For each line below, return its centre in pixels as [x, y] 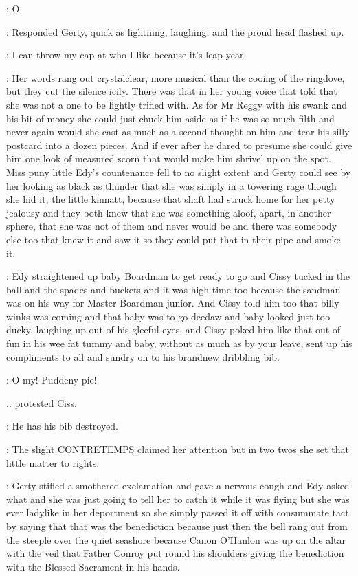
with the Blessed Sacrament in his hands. [93, 566]
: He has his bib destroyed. [62, 426]
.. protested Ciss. [42, 402]
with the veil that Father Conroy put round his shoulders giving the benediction [175, 553]
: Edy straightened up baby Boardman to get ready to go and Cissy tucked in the [178, 276]
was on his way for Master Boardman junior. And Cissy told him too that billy [173, 303]
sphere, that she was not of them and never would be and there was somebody [172, 226]
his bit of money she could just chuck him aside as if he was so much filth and [170, 118]
